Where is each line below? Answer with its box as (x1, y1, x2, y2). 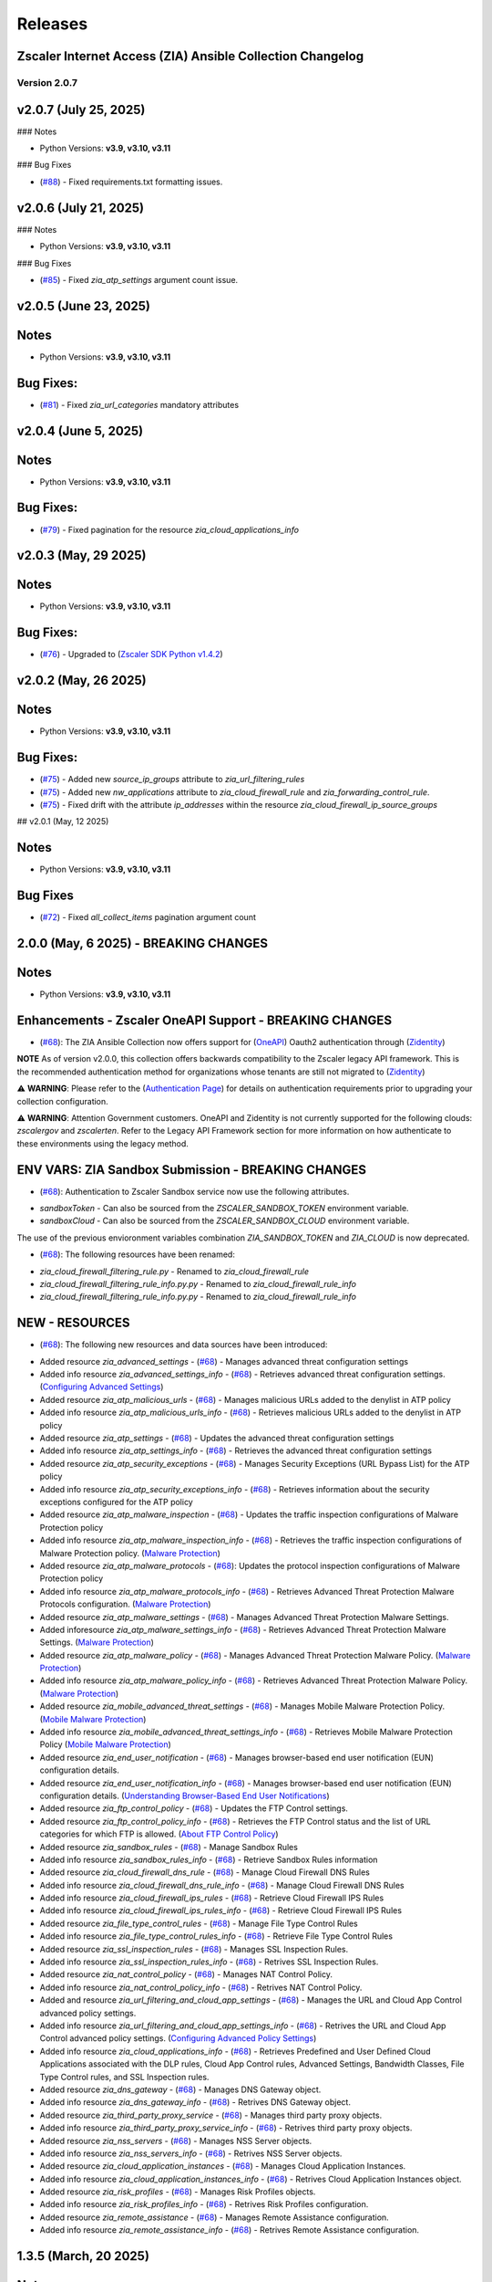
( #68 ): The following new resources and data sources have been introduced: (39, 1339, 328, 1350)
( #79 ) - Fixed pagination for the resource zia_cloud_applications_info (39, 524, 300, 535)
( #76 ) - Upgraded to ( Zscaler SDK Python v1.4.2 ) (39, 649, 223, 660)
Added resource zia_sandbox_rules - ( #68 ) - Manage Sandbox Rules (39, 1841, 298, 1852)
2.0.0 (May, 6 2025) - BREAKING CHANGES (16, 936, 269, 951)
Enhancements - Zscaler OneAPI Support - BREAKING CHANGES (16, 1012, 392, 1028)
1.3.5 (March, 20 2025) (16, 2248, 150, 2264)
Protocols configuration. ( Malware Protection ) (39, 1598, 211, 1610)
